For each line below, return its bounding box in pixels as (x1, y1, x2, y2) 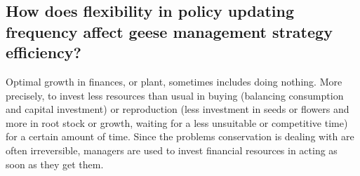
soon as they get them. (6, 156, 104, 171)
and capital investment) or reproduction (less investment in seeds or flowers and (6, 102, 349, 116)
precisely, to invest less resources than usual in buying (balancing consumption (6, 88, 344, 102)
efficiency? (6, 41, 81, 63)
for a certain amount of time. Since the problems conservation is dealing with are (6, 129, 354, 144)
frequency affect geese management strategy (6, 20, 333, 42)
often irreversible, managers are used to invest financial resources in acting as (6, 142, 338, 157)
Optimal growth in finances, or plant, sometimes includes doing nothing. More (6, 74, 342, 88)
